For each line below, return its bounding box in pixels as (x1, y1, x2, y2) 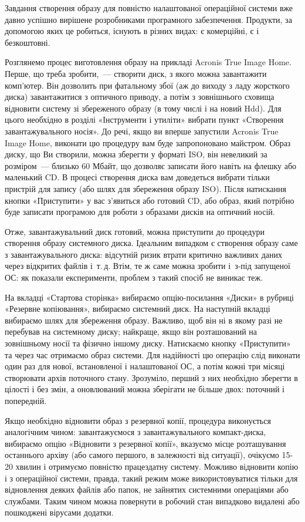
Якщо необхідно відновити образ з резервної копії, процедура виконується (5, 414, 271, 426)
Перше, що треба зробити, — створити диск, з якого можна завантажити (5, 67, 267, 79)
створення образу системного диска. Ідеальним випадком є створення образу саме (5, 237, 298, 249)
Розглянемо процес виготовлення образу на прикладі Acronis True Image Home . (5, 56, 292, 68)
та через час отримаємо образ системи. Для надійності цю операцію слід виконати (5, 348, 300, 361)
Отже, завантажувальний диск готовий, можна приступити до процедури (5, 225, 265, 237)
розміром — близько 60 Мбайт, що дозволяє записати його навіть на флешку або (5, 159, 297, 171)
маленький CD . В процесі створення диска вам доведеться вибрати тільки (5, 171, 270, 183)
